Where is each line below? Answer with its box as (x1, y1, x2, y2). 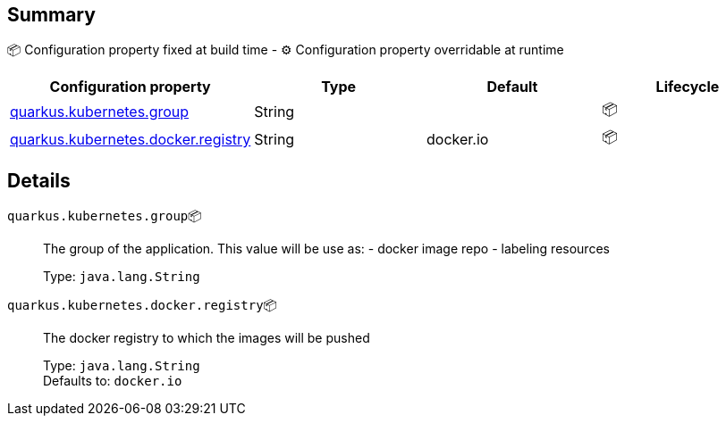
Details (7, 169, 71, 192)
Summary (7, 4, 96, 26)
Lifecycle (655, 78, 720, 96)
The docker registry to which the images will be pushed (43, 330, 370, 346)
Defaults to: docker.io (43, 373, 182, 389)
